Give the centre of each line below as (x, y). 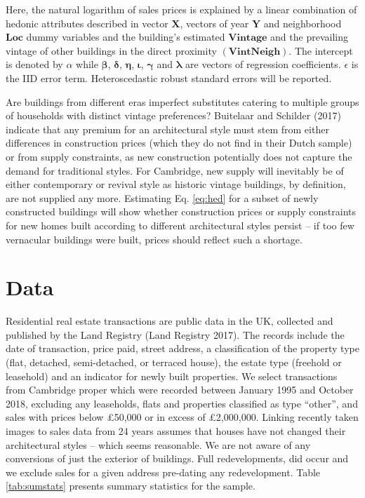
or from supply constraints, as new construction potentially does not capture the (179, 156)
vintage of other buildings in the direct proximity (111, 50)
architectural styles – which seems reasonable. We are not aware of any (158, 444)
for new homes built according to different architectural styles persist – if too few (180, 225)
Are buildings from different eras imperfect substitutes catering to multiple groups (182, 101)
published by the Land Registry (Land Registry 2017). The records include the (175, 334)
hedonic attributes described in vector (87, 23)
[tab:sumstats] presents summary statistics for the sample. (131, 486)
